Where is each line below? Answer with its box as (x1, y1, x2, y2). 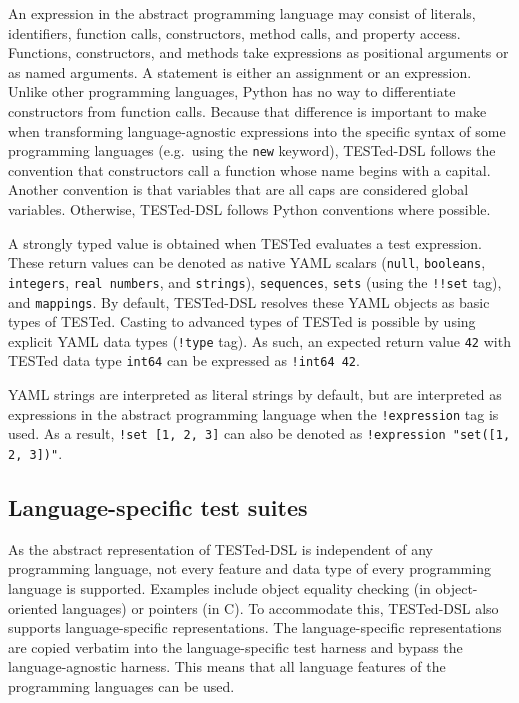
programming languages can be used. (8, 675, 235, 696)
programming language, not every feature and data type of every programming (8, 558, 491, 579)
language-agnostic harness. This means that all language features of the (8, 656, 446, 677)
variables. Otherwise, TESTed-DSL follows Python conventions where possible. (8, 199, 491, 219)
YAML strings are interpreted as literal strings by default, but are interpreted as (8, 384, 502, 405)
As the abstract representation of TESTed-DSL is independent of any (8, 538, 433, 559)
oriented (8, 597, 58, 618)
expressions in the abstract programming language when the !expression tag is (8, 403, 499, 424)
